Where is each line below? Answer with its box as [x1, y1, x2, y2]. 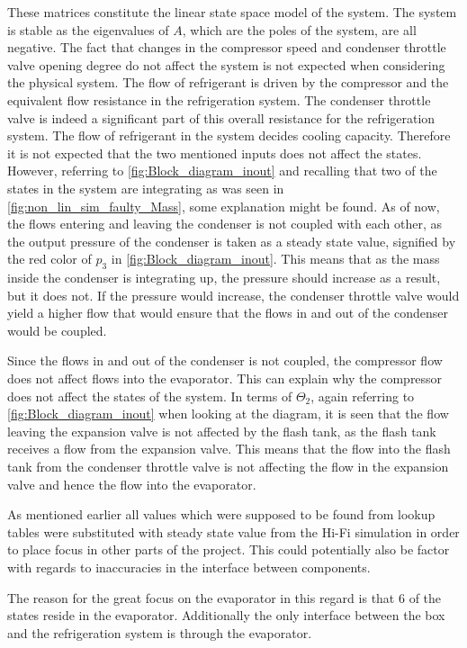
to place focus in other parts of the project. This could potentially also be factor [7, 540, 450, 559]
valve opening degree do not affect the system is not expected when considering [7, 55, 445, 74]
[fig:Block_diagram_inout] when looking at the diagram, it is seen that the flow [7, 404, 449, 423]
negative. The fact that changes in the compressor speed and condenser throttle [7, 38, 446, 57]
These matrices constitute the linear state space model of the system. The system [7, 3, 457, 21]
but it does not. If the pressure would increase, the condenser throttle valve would [7, 285, 460, 304]
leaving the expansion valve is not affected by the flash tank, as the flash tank [7, 421, 436, 440]
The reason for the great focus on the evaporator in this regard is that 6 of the [7, 588, 442, 607]
